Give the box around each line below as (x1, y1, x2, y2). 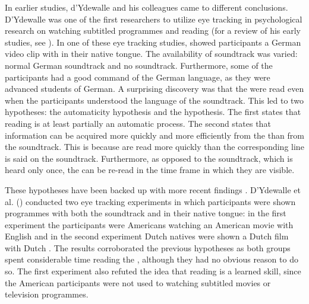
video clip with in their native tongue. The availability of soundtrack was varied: (5, 47, 298, 60)
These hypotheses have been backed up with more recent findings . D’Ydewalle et (5, 183, 301, 196)
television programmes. (5, 288, 89, 300)
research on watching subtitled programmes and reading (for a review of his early (5, 24, 301, 37)
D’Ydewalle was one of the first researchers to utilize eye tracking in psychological (5, 12, 302, 25)
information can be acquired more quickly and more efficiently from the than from (5, 129, 304, 141)
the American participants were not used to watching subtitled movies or (5, 276, 271, 289)
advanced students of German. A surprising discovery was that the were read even (5, 82, 304, 95)
